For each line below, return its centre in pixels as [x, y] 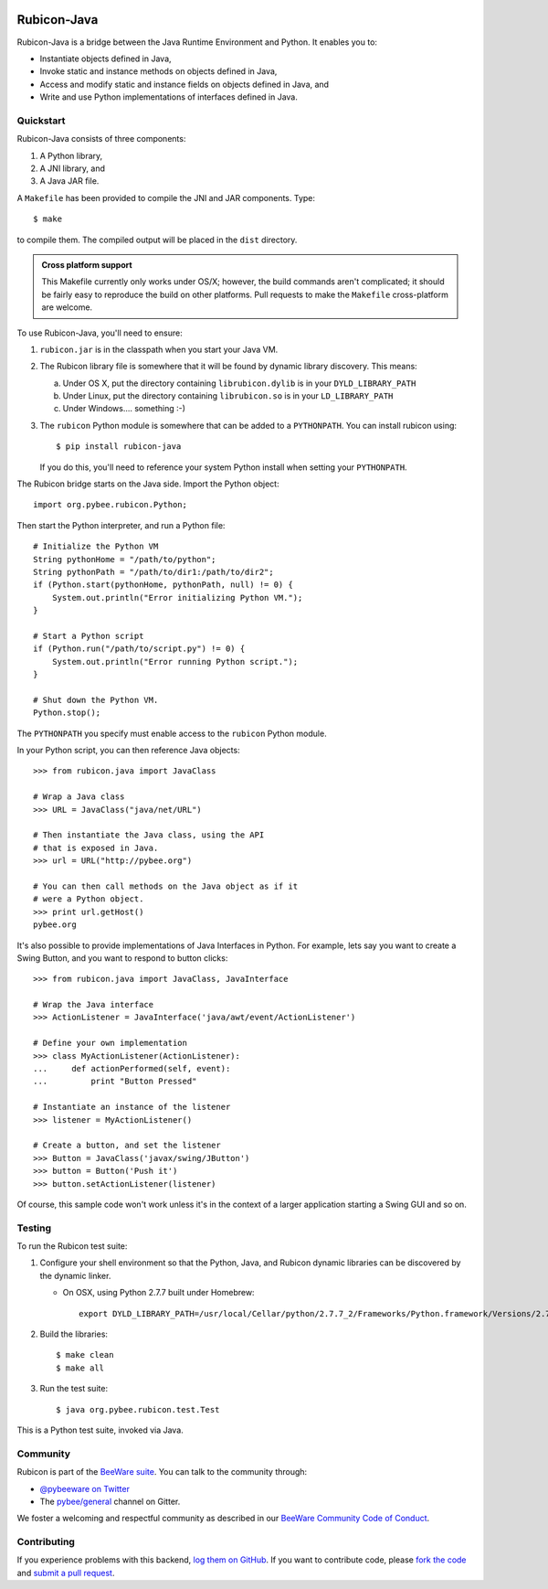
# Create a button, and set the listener [127, 1146]
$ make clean [85, 1355]
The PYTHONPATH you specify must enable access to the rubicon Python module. [172, 733]
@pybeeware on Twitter [84, 1488]
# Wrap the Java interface [94, 1005]
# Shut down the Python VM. [96, 700]
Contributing [46, 1542]
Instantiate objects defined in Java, [106, 59]
